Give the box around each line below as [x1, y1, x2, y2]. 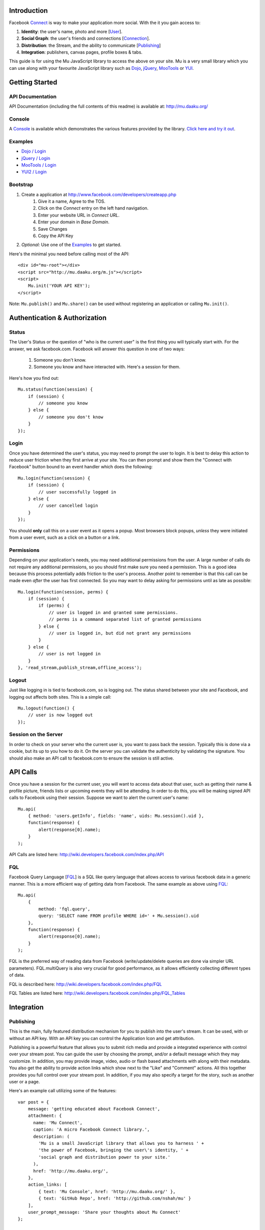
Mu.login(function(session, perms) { [18, 589, 109, 595]
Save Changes [38, 226, 68, 232]
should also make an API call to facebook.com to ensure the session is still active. [9, 755, 174, 761]
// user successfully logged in [38, 489, 116, 494]
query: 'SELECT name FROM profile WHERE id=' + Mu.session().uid [38, 913, 199, 919]
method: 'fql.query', [38, 906, 91, 912]
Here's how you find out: [9, 375, 59, 381]
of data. [9, 972, 25, 978]
